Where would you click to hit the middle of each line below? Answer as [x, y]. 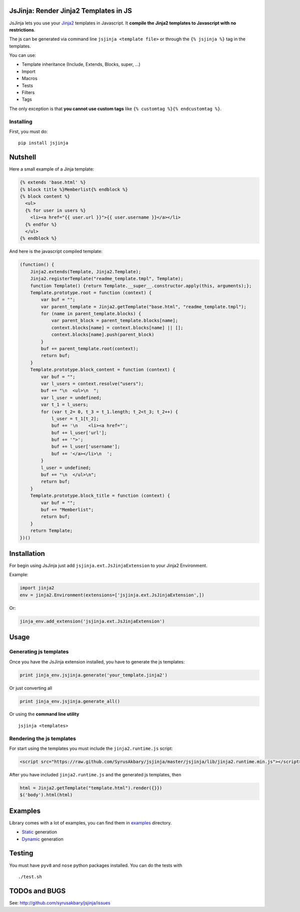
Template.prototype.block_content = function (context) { [103, 370]
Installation [27, 554]
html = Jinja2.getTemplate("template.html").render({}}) [91, 788]
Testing [21, 853]
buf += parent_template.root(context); [89, 349]
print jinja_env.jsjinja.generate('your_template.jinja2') [93, 675]
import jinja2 [37, 588]
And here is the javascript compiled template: [56, 251]
